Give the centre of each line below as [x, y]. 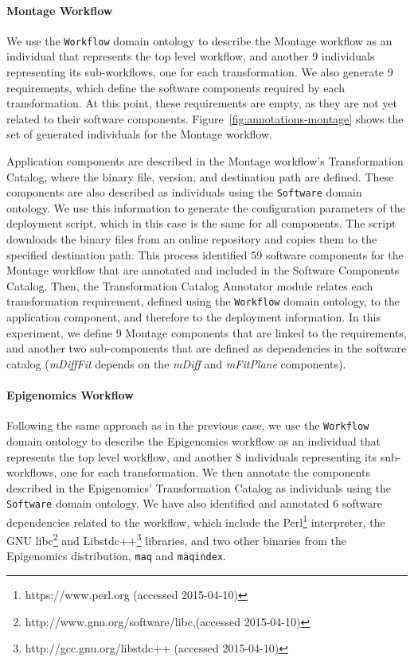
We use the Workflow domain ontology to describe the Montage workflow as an [199, 40]
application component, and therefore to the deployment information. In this [194, 317]
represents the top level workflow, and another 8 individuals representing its [191, 456]
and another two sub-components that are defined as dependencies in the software [207, 348]
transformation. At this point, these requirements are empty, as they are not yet [202, 103]
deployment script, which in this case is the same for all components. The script [201, 223]
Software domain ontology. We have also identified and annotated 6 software [195, 503]
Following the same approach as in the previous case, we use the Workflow [188, 425]
